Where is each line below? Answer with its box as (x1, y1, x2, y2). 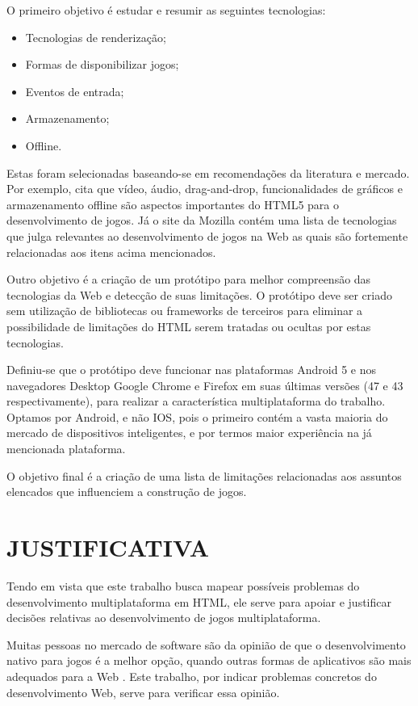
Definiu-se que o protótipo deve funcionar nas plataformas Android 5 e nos (6, 361, 377, 378)
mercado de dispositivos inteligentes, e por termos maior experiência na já (6, 424, 372, 441)
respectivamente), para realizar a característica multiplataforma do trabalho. (6, 393, 386, 410)
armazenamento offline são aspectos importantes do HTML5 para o (6, 195, 340, 212)
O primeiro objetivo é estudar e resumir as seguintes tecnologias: (6, 2, 326, 18)
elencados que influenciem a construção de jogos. (6, 483, 247, 500)
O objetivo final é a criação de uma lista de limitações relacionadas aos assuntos (6, 467, 402, 484)
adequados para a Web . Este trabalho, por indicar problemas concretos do (6, 667, 377, 684)
